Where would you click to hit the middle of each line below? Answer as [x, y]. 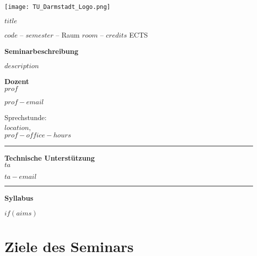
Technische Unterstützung [50, 157]
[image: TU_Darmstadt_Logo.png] [57, 7]
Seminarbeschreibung [41, 51]
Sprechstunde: [26, 117]
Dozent [17, 81]
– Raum [68, 34]
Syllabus [19, 198]
